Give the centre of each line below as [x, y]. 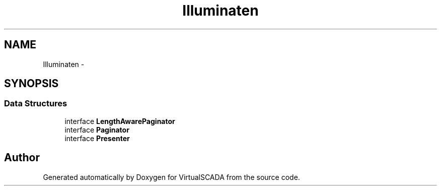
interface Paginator [97, 130]
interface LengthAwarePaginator [120, 121]
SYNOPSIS [31, 84]
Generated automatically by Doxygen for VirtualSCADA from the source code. [171, 177]
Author [22, 158]
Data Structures [36, 104]
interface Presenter [97, 138]
